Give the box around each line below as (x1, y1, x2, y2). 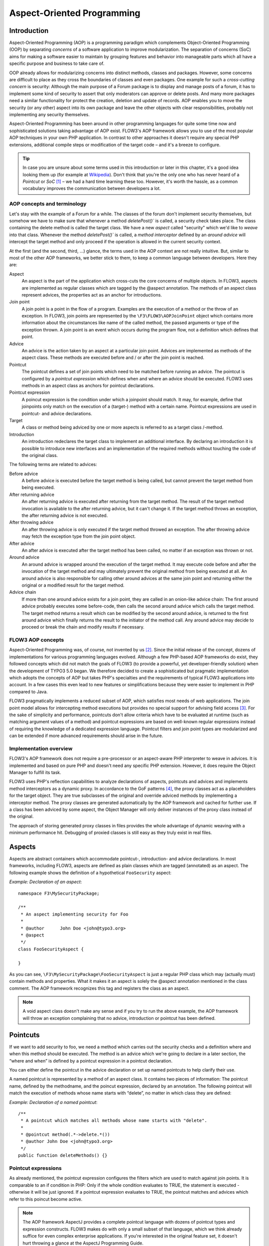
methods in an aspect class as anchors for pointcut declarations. (21, 383, 154, 388)
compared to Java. (9, 688, 48, 695)
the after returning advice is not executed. (21, 512, 108, 518)
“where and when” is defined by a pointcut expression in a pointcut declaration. (9, 1058, 173, 1064)
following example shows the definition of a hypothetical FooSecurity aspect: (9, 870, 172, 876)
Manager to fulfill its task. (9, 770, 62, 776)
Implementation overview (9, 745, 73, 752)
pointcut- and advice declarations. (21, 410, 92, 416)
